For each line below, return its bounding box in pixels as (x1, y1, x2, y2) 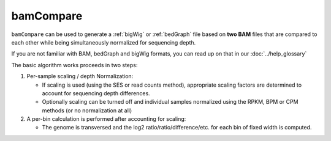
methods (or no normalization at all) (42, 107, 132, 114)
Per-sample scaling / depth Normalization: (26, 73, 134, 80)
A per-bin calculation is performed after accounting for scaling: (26, 115, 186, 123)
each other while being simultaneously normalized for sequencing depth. (11, 38, 196, 46)
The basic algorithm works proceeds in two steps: (11, 61, 138, 68)
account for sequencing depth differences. (42, 89, 150, 97)
